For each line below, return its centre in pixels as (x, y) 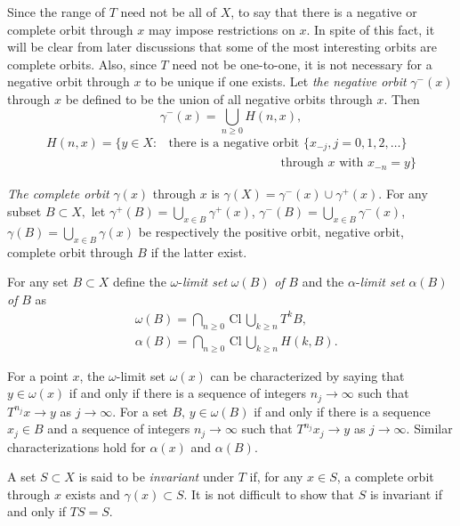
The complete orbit (58, 194)
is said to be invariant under (156, 477)
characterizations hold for (77, 446)
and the (323, 282)
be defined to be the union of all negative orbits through (219, 98)
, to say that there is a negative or (324, 12)
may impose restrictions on (222, 29)
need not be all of (168, 12)
